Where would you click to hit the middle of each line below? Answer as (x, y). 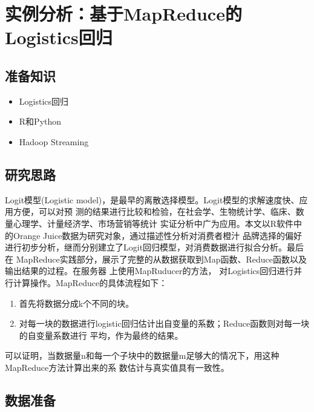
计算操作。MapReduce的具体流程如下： (90, 282)
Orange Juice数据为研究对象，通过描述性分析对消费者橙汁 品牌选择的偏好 (158, 235)
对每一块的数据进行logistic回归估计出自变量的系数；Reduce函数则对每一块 (164, 323)
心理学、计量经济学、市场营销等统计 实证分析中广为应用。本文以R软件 (153, 223)
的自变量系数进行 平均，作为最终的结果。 (101, 335)
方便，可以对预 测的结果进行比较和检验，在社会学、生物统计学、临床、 (154, 211)
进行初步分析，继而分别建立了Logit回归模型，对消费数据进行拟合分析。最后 (155, 247)
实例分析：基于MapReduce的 (123, 14)
